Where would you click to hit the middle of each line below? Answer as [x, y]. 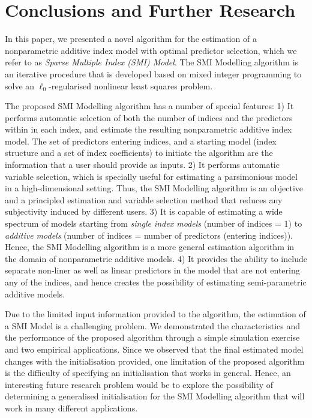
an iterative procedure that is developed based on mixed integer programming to [153, 73]
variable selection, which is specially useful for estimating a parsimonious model [151, 176]
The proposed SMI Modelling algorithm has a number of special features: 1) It [149, 106]
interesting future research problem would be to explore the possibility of [139, 384]
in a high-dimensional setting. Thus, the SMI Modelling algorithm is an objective [154, 188]
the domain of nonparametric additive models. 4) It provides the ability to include [156, 258]
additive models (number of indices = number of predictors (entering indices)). [149, 235]
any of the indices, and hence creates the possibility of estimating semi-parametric [156, 282]
